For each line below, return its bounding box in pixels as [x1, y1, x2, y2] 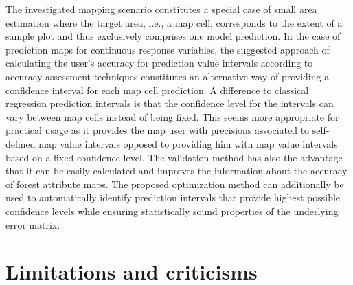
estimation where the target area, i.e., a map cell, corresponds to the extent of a [5, 15, 343, 30]
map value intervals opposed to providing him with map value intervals [38, 136, 338, 150]
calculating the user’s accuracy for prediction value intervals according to [5, 56, 313, 70]
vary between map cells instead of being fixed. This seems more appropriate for [5, 109, 339, 124]
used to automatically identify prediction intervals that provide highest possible [5, 190, 341, 205]
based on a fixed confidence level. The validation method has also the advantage [5, 150, 343, 164]
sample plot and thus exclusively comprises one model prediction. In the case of [5, 29, 341, 43]
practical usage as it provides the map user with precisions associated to [5, 123, 310, 137]
